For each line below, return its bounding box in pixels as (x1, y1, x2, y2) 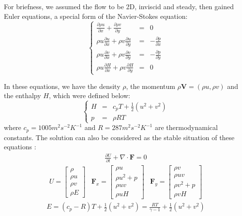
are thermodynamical (154, 122, 218, 132)
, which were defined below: (48, 90, 130, 101)
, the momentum (126, 81, 175, 91)
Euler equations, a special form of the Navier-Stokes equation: (4, 11, 188, 21)
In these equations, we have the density (4, 81, 121, 91)
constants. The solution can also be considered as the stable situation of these (4, 132, 235, 142)
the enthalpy (4, 90, 41, 101)
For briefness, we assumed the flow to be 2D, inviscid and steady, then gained (4, 1, 234, 11)
